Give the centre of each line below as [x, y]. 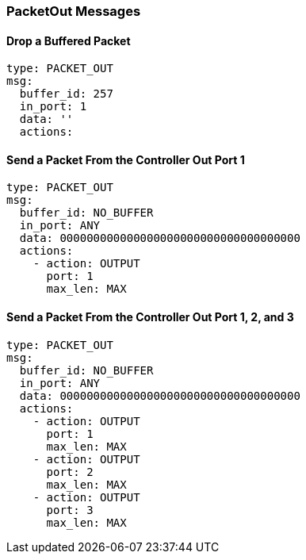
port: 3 [70, 510]
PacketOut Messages [74, 11]
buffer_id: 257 [66, 94]
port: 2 [70, 472]
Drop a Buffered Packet [69, 40]
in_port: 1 [53, 107]
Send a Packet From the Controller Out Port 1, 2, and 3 [150, 317]
